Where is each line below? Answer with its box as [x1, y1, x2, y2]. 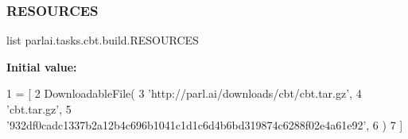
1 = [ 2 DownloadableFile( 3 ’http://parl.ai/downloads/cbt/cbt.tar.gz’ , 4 [6, 85, 362, 102]
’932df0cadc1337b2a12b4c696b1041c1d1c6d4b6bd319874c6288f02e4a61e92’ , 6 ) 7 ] [6, 116, 403, 133]
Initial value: [6, 58, 77, 75]
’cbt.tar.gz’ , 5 [6, 101, 72, 117]
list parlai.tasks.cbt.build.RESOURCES [6, 32, 199, 48]
